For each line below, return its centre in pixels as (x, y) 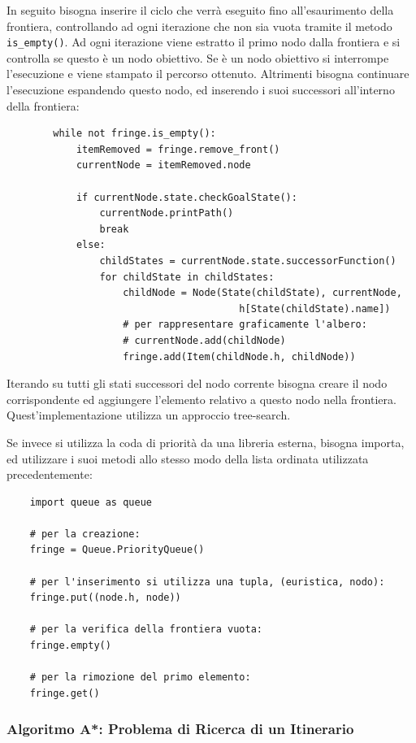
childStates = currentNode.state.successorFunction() (248, 261)
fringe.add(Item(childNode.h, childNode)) (239, 356)
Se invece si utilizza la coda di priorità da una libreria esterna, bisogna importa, (206, 442)
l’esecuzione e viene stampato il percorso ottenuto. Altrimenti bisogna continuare (208, 74)
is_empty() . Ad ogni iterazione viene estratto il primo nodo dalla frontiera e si (204, 42)
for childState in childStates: (187, 277)
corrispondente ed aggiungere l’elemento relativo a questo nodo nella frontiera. (201, 399)
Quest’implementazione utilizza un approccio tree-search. (149, 415)
